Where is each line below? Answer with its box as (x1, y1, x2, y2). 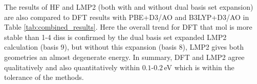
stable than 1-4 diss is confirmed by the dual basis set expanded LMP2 (4, 31, 227, 42)
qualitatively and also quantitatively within (4, 61, 140, 72)
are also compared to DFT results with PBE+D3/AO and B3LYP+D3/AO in (4, 11, 249, 22)
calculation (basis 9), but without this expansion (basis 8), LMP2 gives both (4, 41, 244, 52)
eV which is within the (164, 61, 234, 72)
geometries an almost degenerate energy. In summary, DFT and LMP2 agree (4, 51, 245, 62)
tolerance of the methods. (4, 72, 84, 82)
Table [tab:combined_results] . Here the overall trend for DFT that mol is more (4, 22, 252, 32)
